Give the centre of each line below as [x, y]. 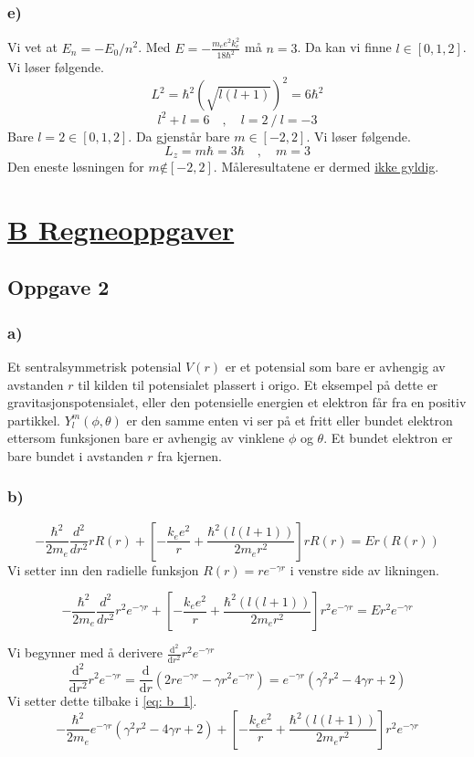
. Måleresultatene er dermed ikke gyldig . [326, 167]
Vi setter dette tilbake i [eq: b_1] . [102, 701]
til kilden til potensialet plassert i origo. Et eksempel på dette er [258, 384]
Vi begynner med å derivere [85, 652]
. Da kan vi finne [344, 47]
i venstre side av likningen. [364, 569]
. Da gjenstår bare [179, 136]
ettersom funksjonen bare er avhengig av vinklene [146, 438]
